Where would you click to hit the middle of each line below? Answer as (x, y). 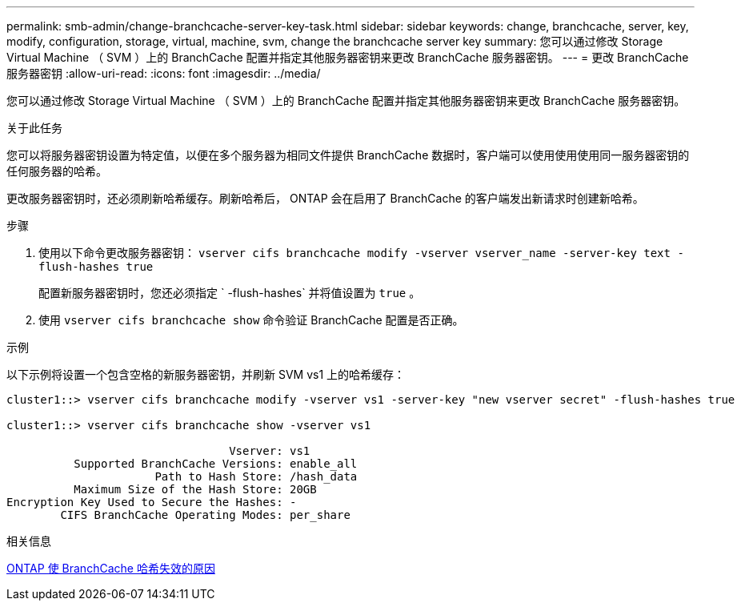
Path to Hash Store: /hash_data (256, 476)
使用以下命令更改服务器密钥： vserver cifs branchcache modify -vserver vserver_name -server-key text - (361, 253)
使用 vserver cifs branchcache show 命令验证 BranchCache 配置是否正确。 (251, 320)
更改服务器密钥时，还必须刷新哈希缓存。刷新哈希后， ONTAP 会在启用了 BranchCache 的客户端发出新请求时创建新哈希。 (325, 198)
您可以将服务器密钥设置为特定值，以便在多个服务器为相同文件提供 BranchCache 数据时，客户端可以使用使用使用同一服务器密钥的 (348, 155)
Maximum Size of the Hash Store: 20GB (195, 489)
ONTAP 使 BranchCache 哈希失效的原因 (111, 568)
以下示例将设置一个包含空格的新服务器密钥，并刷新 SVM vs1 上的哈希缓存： (206, 374)
